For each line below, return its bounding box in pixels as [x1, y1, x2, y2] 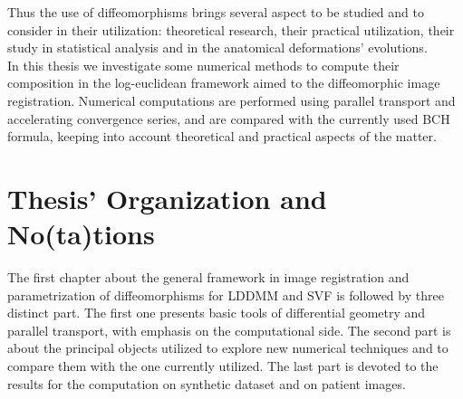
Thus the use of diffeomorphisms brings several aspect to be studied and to [7, 3, 424, 21]
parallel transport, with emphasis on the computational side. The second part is [7, 320, 451, 339]
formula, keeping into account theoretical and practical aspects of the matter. [7, 127, 437, 146]
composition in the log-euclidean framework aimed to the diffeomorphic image [7, 73, 440, 92]
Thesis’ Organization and [7, 179, 327, 216]
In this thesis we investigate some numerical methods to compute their [7, 55, 400, 74]
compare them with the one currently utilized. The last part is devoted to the [7, 356, 439, 375]
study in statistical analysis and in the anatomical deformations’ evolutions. [7, 38, 428, 57]
